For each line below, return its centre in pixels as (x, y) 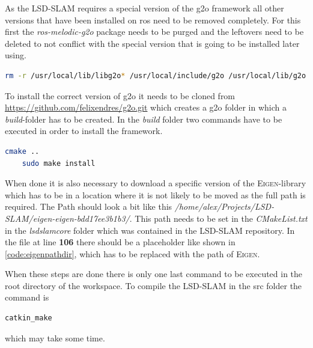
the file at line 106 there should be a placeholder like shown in (120, 242)
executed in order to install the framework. (84, 131)
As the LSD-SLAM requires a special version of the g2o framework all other (144, 8)
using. (16, 55)
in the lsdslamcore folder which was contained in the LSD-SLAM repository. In (150, 230)
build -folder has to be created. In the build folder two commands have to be (144, 119)
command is (27, 297)
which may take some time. (55, 337)
